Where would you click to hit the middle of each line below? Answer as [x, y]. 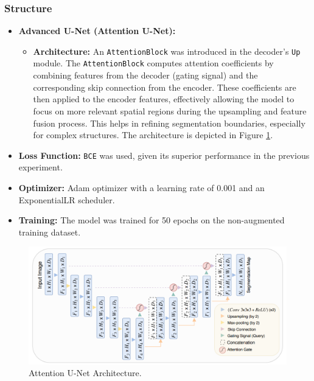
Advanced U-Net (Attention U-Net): [97, 31]
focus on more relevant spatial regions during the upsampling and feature [170, 110]
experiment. [40, 167]
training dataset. [50, 232]
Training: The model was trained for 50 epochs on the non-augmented [152, 220]
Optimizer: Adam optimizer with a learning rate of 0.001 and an [141, 187]
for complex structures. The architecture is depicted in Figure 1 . [153, 135]
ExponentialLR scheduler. [67, 199]
